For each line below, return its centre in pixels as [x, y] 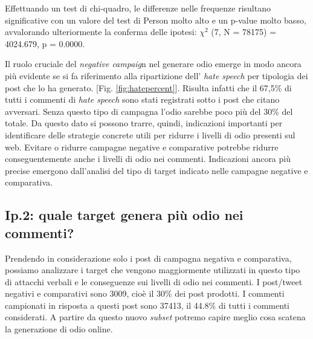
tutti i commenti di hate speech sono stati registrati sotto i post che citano [142, 99]
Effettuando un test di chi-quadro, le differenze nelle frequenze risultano [138, 8]
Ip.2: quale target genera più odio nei [124, 215]
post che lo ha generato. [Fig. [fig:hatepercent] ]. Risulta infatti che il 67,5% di [148, 87]
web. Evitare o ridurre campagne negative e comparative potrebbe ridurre [142, 147]
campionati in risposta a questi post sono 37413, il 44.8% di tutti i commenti [147, 305]
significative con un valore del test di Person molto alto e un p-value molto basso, [156, 20]
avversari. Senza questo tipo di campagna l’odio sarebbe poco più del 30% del [149, 111]
